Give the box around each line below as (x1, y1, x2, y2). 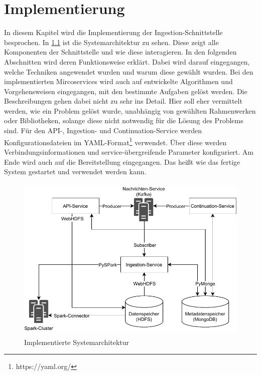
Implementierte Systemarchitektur (24, 336, 129, 347)
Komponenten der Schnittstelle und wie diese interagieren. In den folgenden (4, 47, 237, 57)
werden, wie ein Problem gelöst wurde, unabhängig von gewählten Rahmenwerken (4, 105, 256, 116)
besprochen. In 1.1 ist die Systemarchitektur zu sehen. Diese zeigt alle (4, 37, 219, 47)
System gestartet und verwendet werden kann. (4, 166, 147, 177)
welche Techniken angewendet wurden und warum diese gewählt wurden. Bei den (4, 66, 253, 77)
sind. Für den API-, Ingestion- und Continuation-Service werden (4, 125, 202, 136)
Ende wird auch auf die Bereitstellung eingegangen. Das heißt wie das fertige (4, 156, 240, 167)
